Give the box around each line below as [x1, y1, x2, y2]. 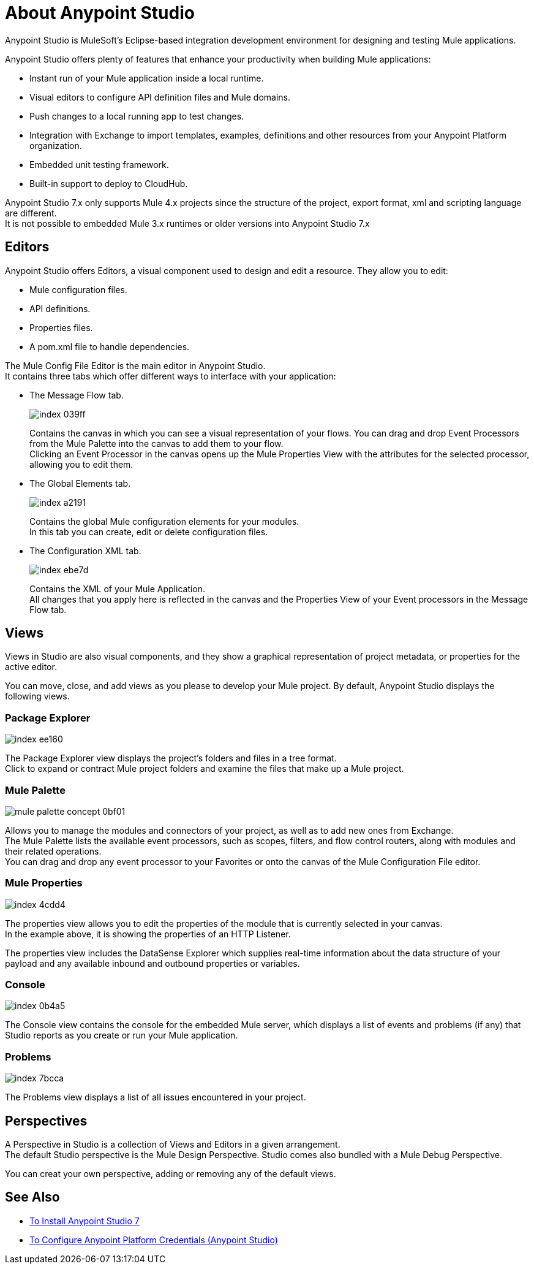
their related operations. [5, 845, 102, 856]
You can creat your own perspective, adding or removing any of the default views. [5, 1168, 336, 1179]
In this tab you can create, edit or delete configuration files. [29, 526, 268, 537]
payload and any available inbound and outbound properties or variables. [5, 958, 300, 969]
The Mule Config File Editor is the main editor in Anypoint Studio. [5, 360, 266, 371]
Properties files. [29, 322, 93, 333]
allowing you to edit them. [29, 459, 133, 470]
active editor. [5, 661, 57, 673]
